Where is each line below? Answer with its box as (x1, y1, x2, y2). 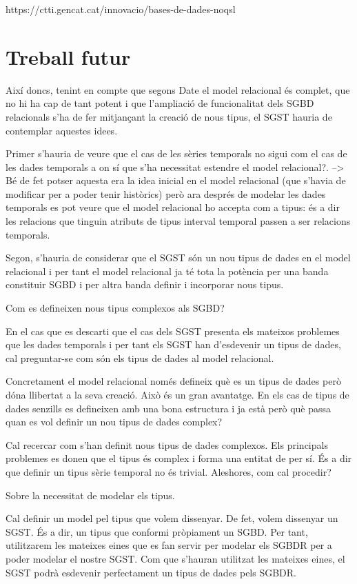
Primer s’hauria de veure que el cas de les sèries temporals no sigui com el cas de (6, 146, 347, 161)
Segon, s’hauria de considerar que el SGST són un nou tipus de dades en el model (6, 250, 351, 265)
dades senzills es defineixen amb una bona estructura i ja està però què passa (6, 401, 331, 415)
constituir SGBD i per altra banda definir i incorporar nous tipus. (6, 277, 284, 292)
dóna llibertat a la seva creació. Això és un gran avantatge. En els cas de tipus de (6, 387, 349, 401)
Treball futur (6, 42, 131, 70)
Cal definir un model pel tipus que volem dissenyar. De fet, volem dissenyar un (6, 511, 338, 525)
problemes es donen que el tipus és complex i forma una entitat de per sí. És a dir (6, 451, 352, 465)
